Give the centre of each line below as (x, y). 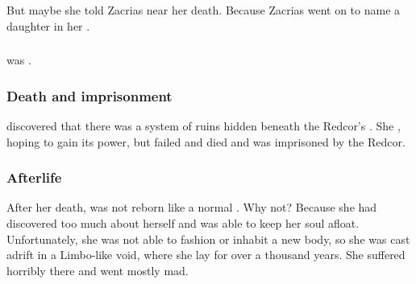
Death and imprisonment (89, 95)
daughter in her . (48, 25)
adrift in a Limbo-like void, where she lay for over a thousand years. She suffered (206, 255)
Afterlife (34, 177)
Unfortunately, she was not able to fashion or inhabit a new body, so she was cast (208, 239)
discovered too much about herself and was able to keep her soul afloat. (183, 222)
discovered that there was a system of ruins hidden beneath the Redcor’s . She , (204, 125)
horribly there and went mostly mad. (98, 270)
